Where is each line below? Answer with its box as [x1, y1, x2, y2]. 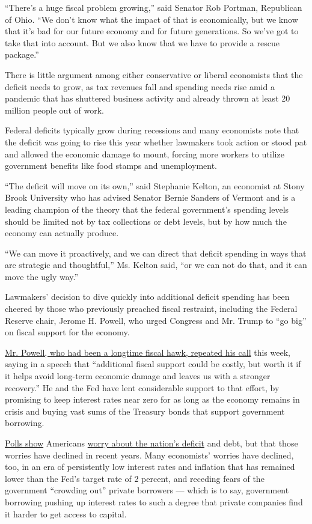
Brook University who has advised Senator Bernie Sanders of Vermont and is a [5, 191, 296, 204]
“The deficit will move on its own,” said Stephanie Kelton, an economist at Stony [5, 179, 305, 192]
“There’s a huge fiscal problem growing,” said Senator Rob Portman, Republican [5, 1, 302, 13]
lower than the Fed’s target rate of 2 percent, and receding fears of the [5, 472, 265, 484]
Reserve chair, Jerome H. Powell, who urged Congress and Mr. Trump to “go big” [5, 314, 307, 326]
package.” [5, 48, 39, 61]
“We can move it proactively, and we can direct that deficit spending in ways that [5, 246, 307, 259]
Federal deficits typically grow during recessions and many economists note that [5, 124, 299, 136]
